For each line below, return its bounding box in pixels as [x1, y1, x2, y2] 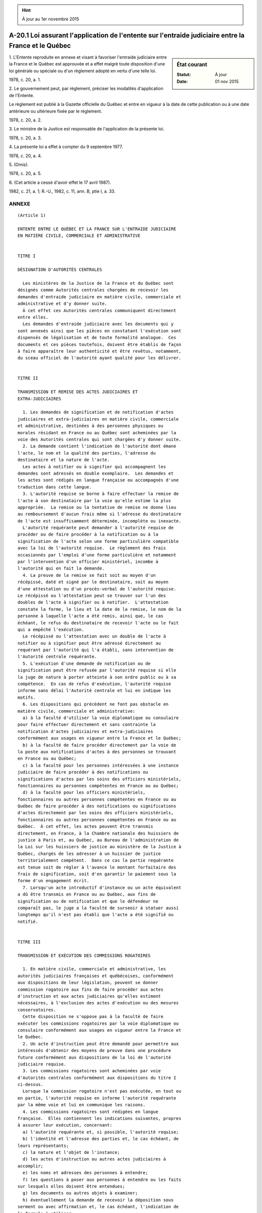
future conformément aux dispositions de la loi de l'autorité [17, 1054, 171, 1060]
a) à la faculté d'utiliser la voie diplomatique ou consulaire [22, 715, 179, 721]
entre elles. [17, 314, 49, 320]
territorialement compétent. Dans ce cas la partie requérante [17, 858, 174, 863]
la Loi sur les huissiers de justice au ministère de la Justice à [17, 844, 181, 850]
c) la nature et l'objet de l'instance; [22, 1150, 120, 1155]
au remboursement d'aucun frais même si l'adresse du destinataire [17, 511, 181, 517]
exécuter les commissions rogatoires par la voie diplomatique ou [17, 1020, 179, 1026]
